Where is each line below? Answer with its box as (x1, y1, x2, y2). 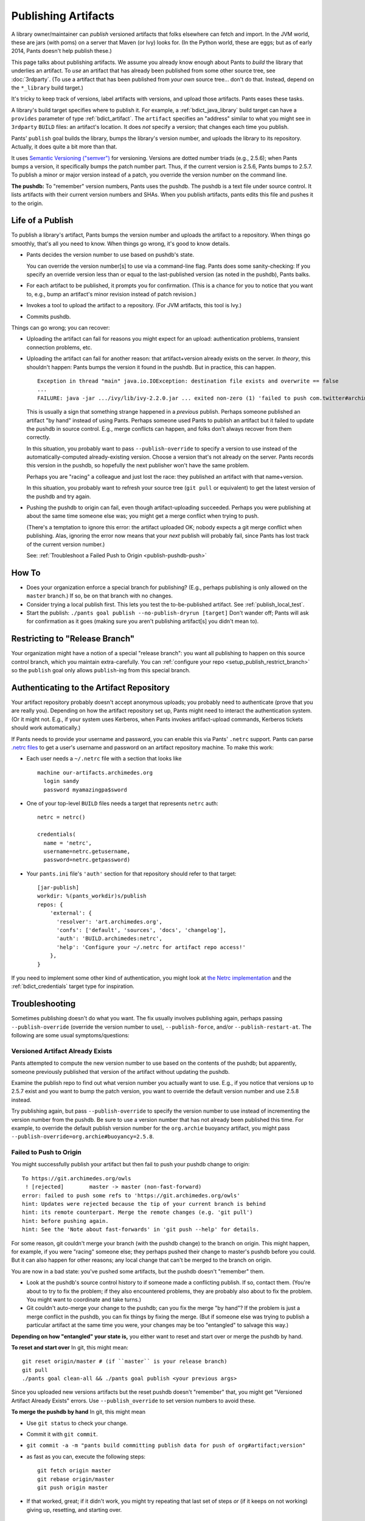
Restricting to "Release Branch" (11, 633, 135, 644)
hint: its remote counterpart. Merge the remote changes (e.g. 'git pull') (22, 1209, 253, 1216)
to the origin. (11, 200, 44, 207)
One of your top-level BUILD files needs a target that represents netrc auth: (26, 799, 218, 807)
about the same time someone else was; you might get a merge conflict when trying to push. (26, 512, 259, 520)
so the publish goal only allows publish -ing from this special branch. (11, 667, 191, 674)
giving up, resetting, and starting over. (26, 1506, 122, 1513)
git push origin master (37, 1484, 108, 1491)
